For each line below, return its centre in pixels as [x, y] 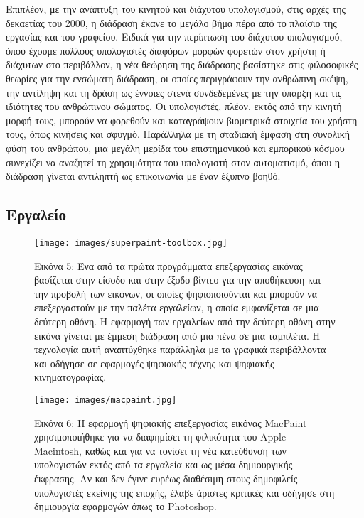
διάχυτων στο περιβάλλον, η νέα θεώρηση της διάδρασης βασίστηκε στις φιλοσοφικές [182, 64]
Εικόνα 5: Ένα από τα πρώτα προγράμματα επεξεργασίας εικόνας [168, 265]
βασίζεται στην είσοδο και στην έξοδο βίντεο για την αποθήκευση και [177, 280]
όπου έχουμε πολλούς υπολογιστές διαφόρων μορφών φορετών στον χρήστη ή [166, 50]
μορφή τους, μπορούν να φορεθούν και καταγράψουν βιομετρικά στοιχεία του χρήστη [182, 120]
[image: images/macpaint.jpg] [106, 400]
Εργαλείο [36, 214]
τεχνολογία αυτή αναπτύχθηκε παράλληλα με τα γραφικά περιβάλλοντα [180, 349]
